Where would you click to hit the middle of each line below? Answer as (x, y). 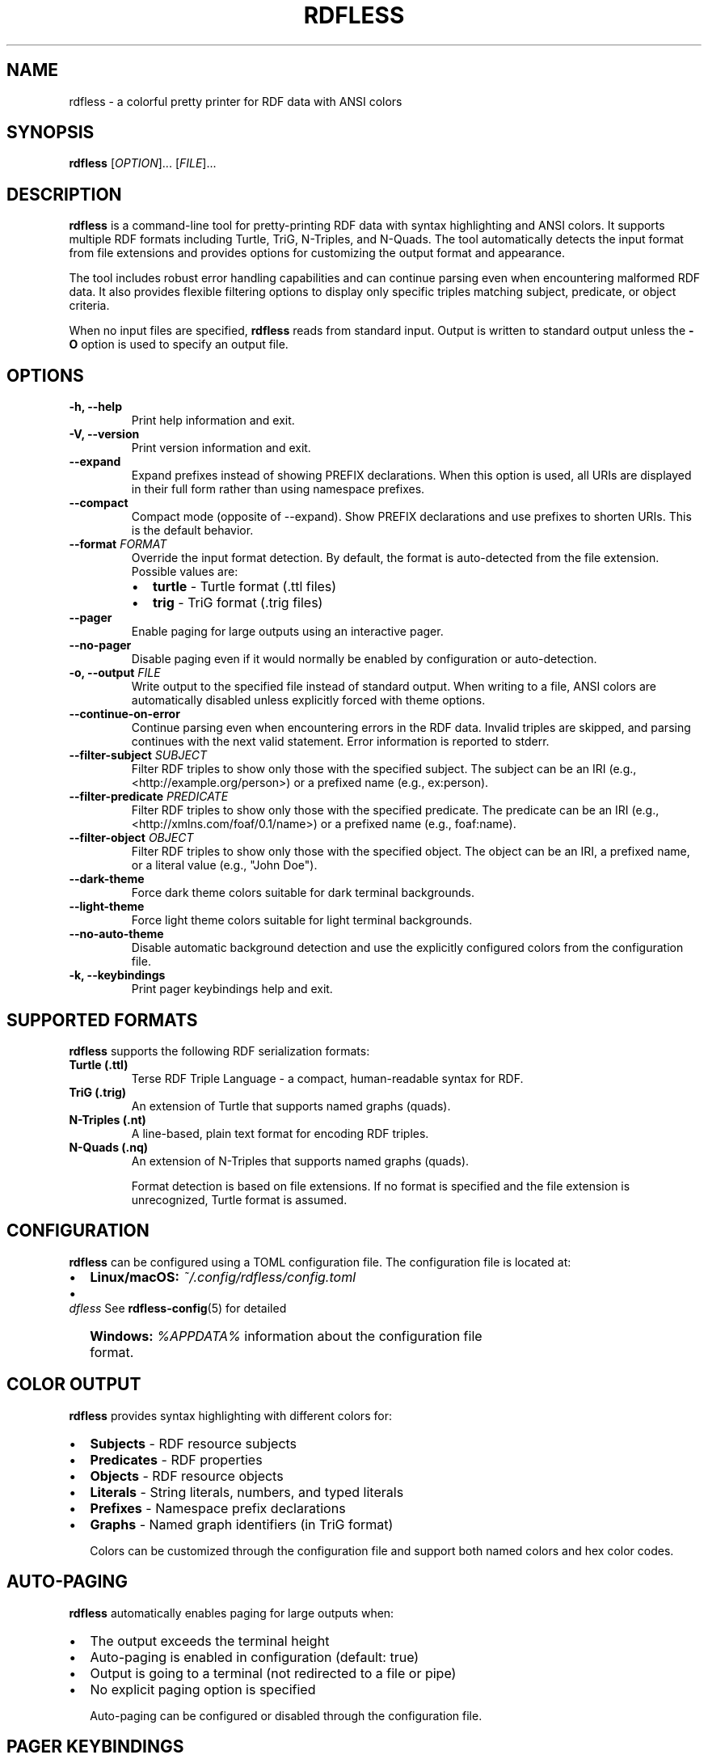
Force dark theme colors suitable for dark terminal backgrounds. (303, 893)
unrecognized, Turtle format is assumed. (239, 1199)
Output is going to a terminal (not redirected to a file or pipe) (273, 1673)
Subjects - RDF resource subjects (194, 1443)
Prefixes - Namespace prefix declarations (218, 1508)
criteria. (89, 306)
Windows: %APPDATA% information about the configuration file (286, 1336)
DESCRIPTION (64, 194)
